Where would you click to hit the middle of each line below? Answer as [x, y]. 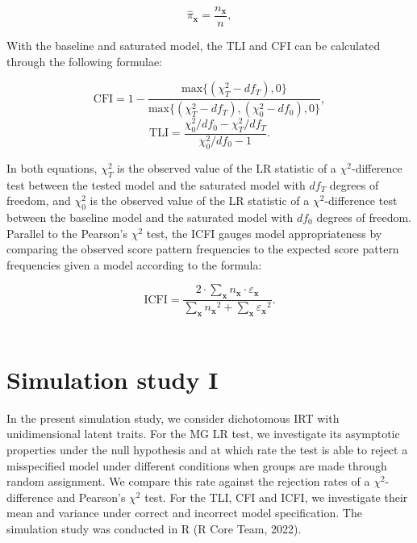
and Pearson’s [91, 497]
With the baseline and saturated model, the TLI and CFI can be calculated [194, 46]
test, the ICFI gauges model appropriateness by [264, 233]
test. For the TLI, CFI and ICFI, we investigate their [276, 497]
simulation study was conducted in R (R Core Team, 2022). [154, 528]
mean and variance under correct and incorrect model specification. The [184, 513]
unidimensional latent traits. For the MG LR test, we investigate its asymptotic [203, 434]
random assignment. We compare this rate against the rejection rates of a [188, 481]
